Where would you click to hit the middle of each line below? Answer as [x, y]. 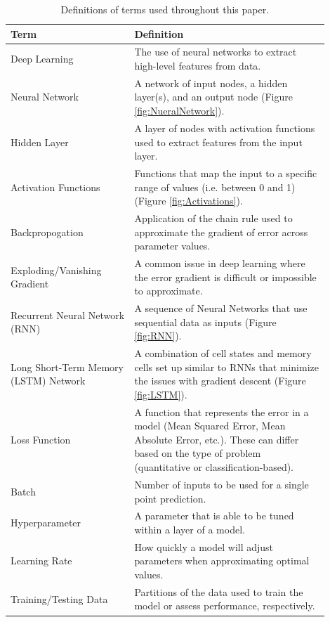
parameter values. [172, 246]
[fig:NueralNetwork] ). [179, 111]
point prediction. [170, 498]
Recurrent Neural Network [68, 315]
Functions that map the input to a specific [226, 173]
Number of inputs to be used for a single [222, 484]
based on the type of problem [198, 453]
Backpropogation [47, 232]
